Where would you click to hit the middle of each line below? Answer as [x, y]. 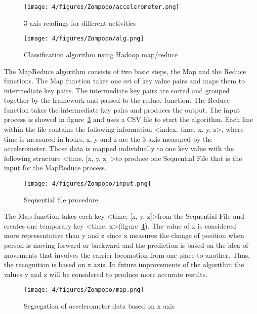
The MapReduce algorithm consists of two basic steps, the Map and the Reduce [125, 71]
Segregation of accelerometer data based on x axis [99, 306]
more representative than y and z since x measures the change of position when [124, 235]
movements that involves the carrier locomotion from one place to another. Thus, [127, 255]
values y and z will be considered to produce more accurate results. [106, 274]
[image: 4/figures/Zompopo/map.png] [84, 290]
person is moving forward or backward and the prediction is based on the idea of [126, 245]
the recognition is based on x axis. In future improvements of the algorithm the [124, 264]
